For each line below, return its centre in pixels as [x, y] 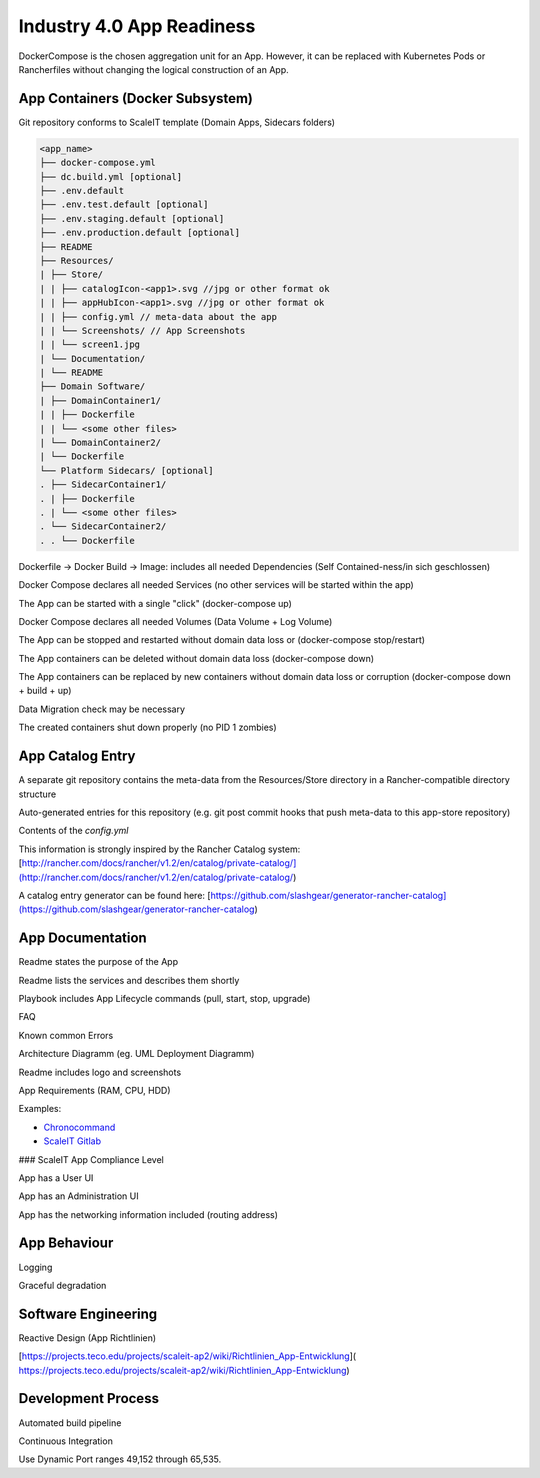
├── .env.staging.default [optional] [132, 218]
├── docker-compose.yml [98, 163]
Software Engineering [88, 1313]
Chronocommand [79, 1127]
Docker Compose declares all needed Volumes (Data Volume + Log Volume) [175, 621]
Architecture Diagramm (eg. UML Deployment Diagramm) [136, 1054]
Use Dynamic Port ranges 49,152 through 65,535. [120, 1459]
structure [37, 794]
